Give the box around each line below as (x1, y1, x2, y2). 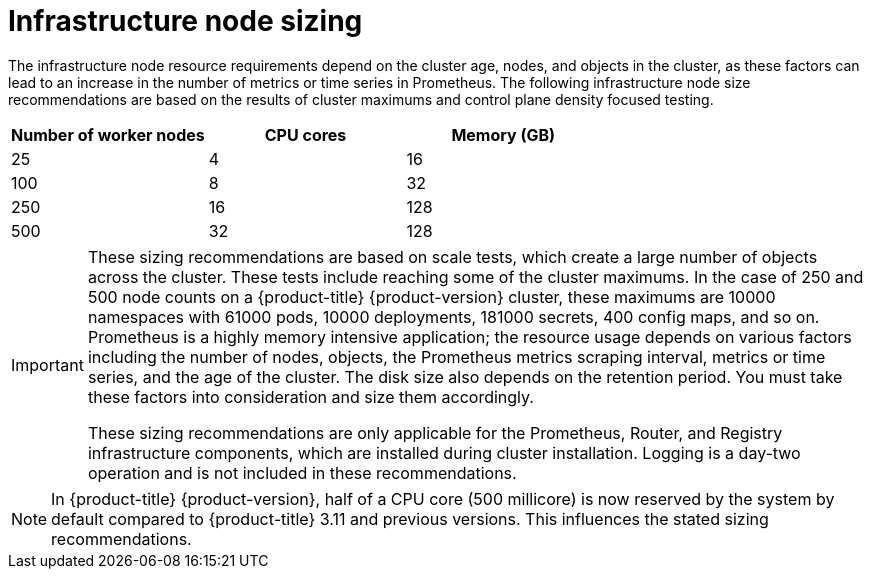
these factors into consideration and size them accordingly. (87, 386, 534, 407)
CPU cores (264, 124, 347, 145)
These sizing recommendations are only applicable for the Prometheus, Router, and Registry (87, 422, 783, 443)
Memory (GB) (451, 124, 556, 145)
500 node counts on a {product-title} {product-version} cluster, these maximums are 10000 (87, 286, 776, 307)
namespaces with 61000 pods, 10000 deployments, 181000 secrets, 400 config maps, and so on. (87, 306, 820, 327)
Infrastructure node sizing (8, 4, 363, 38)
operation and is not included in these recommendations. (87, 462, 517, 483)
